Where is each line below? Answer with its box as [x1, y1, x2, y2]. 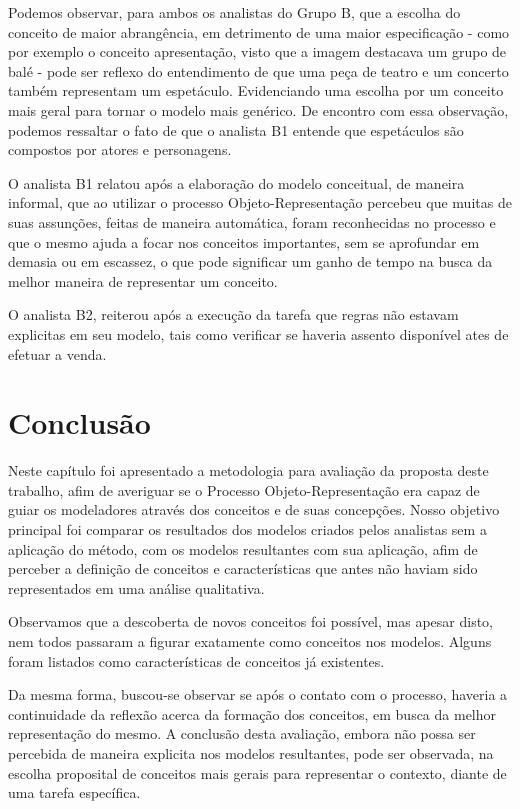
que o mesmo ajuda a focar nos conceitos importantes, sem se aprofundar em [8, 231, 480, 252]
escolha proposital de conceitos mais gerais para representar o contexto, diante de [8, 762, 507, 783]
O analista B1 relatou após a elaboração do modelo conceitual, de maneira [8, 172, 465, 193]
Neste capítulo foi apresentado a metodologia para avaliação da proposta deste [8, 460, 489, 481]
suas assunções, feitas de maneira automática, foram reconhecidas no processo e [8, 211, 496, 232]
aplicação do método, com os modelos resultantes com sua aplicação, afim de [8, 538, 478, 559]
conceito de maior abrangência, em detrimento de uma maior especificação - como [8, 21, 510, 42]
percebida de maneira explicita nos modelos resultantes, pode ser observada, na [8, 742, 494, 763]
